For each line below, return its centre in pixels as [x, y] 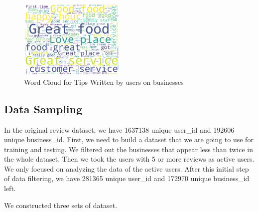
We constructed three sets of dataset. [61, 205]
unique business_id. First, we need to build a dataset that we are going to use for [129, 139]
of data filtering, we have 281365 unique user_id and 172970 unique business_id [127, 178]
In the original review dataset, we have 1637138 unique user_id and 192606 [119, 129]
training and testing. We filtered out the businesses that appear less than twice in [129, 149]
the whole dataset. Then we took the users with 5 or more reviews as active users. [129, 159]
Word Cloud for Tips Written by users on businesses [104, 82]
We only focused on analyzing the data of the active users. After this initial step [127, 168]
